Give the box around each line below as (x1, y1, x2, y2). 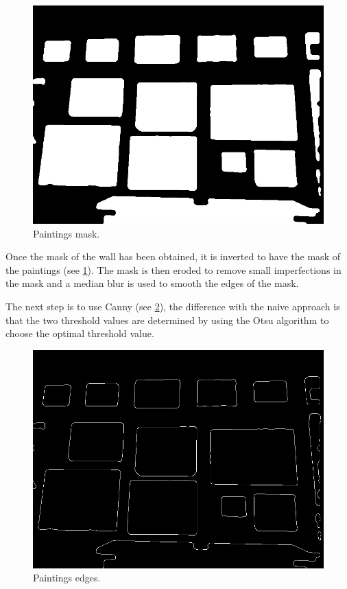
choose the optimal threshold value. (5, 326, 154, 340)
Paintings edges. (33, 570, 101, 585)
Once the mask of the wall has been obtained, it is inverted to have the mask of (5, 249, 340, 264)
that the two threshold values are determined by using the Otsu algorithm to (5, 312, 329, 327)
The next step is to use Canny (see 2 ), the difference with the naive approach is (5, 299, 340, 313)
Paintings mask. (33, 226, 100, 240)
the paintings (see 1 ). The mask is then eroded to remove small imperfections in (5, 262, 342, 277)
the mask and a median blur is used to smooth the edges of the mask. (5, 276, 299, 290)
